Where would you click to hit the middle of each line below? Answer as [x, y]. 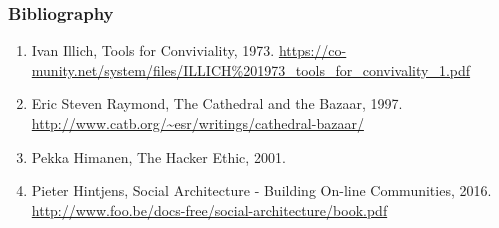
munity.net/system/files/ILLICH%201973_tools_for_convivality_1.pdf [251, 69]
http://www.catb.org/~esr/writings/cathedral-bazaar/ [197, 123]
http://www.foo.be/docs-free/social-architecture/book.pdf [209, 209]
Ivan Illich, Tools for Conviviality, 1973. [153, 50]
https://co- [312, 50]
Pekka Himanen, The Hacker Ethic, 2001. [158, 156]
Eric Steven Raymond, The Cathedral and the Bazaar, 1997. [217, 103]
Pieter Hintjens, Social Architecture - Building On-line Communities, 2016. [261, 190]
